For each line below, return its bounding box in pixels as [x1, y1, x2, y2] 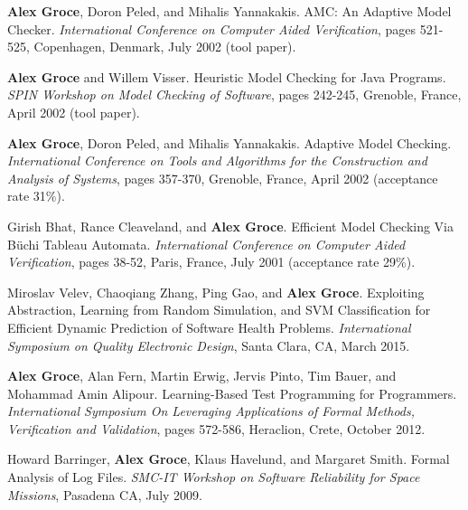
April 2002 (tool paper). [7, 102, 140, 121]
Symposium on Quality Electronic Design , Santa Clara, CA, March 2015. [7, 335, 410, 354]
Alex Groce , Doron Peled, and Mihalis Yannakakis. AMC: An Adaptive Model [7, 2, 452, 20]
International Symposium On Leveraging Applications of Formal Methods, [7, 401, 415, 420]
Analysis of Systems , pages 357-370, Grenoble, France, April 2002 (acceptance [7, 168, 438, 187]
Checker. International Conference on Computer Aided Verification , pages [7, 19, 416, 38]
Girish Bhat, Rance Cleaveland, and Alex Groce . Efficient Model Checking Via [7, 216, 454, 235]
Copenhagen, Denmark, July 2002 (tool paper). [33, 37, 296, 56]
